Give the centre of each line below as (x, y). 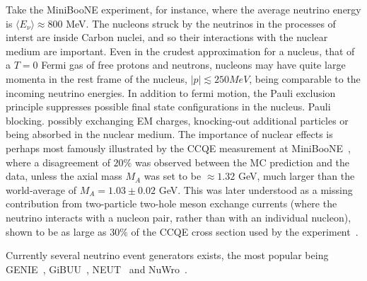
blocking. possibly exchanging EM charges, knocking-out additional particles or (177, 120)
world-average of (41, 189)
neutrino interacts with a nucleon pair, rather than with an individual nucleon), (179, 217)
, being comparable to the (305, 78)
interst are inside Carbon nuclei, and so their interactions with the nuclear (167, 37)
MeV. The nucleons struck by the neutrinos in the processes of (201, 23)
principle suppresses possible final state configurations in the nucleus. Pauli (168, 107)
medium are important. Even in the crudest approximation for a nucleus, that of (180, 51)
